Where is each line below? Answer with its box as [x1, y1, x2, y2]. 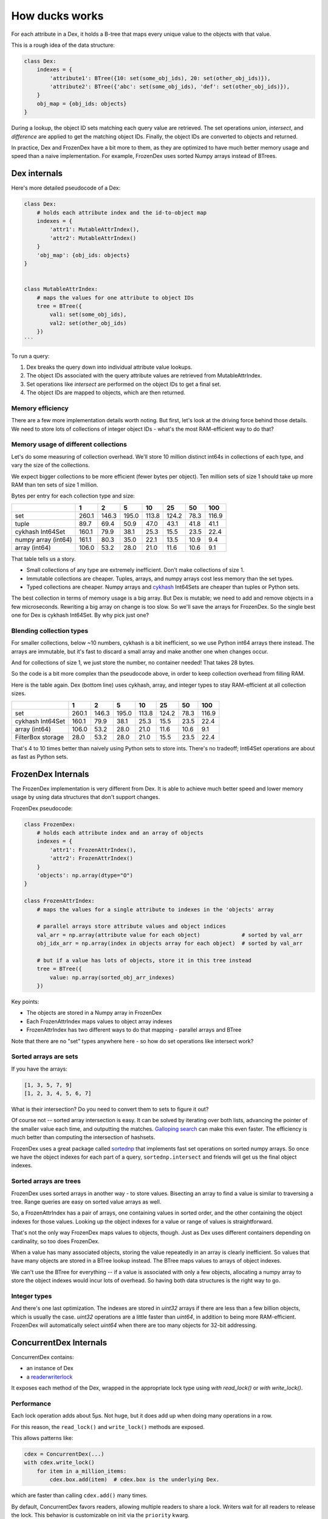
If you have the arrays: [11, 1065, 68, 1072]
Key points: [11, 998, 39, 1006]
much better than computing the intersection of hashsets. [11, 1134, 155, 1141]
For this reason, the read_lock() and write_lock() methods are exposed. [11, 1423, 205, 1430]
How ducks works [11, 9, 104, 22]
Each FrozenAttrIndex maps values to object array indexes [26, 1018, 173, 1025]
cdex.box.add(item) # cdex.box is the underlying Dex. [49, 1476, 220, 1483]
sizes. [11, 690, 26, 697]
